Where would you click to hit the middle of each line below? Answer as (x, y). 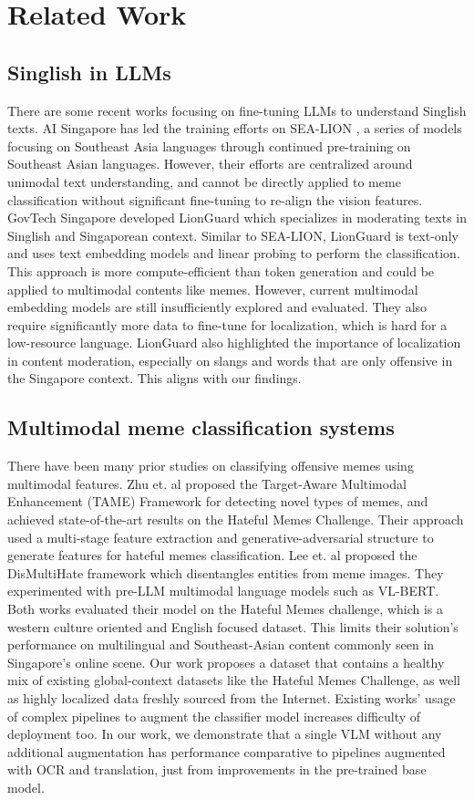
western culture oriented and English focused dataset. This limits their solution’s (233, 626)
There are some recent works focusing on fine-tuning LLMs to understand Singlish (237, 110)
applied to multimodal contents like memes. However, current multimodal (213, 289)
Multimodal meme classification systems (201, 427)
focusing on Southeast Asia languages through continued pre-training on (209, 145)
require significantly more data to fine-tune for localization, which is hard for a (227, 324)
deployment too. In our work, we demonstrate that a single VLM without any (225, 734)
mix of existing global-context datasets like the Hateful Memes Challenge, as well (234, 680)
